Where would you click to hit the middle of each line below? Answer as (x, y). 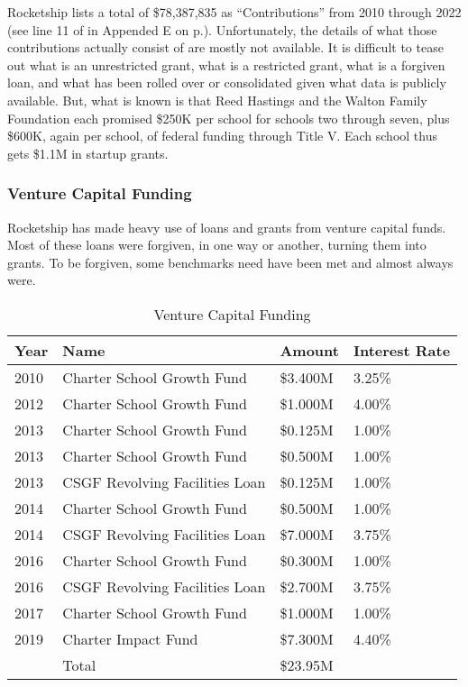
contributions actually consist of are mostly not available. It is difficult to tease (225, 47)
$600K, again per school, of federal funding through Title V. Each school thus (222, 136)
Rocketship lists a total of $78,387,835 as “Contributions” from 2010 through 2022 (234, 12)
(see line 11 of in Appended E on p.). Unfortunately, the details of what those (222, 29)
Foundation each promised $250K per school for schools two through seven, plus (229, 118)
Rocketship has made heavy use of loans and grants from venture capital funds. (227, 227)
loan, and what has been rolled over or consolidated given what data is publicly (227, 82)
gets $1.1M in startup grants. (88, 153)
